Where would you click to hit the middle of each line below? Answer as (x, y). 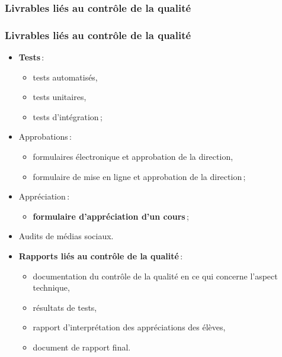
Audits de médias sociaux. (66, 236)
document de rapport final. (82, 347)
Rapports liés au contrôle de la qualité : (101, 256)
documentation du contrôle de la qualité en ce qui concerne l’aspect (155, 276)
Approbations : (45, 136)
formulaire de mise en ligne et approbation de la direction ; (139, 176)
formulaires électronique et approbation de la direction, (133, 157)
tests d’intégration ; (68, 116)
